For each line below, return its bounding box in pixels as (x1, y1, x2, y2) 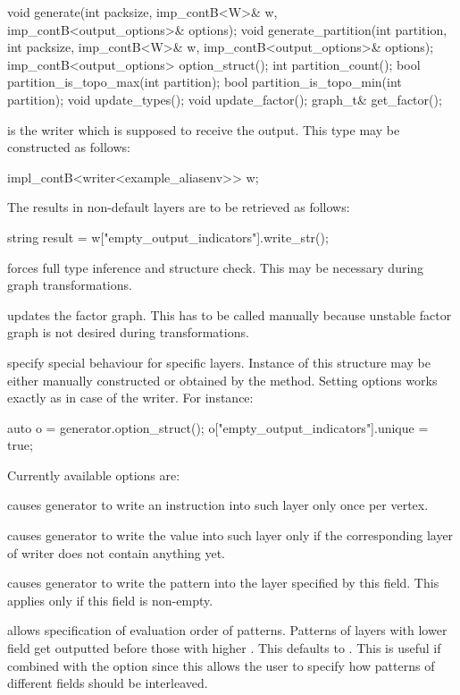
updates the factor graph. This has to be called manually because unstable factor (7, 305, 452, 324)
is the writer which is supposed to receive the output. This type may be (7, 120, 400, 139)
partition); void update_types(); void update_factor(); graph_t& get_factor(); (7, 89, 442, 108)
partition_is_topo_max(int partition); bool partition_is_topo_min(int (7, 72, 402, 91)
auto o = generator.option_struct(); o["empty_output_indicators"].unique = (7, 418, 429, 436)
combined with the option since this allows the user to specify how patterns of (7, 656, 435, 674)
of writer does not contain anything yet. (7, 543, 226, 562)
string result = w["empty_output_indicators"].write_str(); (7, 227, 329, 246)
